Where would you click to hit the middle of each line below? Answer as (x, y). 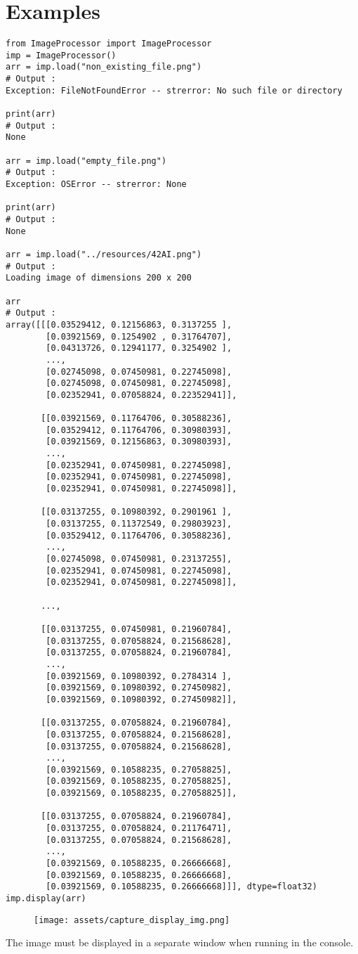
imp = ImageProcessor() (61, 55)
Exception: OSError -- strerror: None (96, 184)
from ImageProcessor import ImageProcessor (109, 44)
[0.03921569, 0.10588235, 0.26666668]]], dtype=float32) (181, 887)
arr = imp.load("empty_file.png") (86, 161)
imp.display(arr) (46, 899)
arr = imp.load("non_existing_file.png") (104, 67)
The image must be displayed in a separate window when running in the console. (180, 942)
